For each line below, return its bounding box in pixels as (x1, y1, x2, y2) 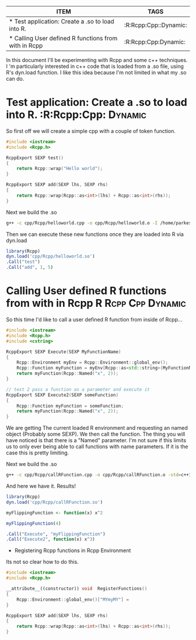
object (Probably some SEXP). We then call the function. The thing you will (6, 430, 185, 438)
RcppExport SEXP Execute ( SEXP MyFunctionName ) (6, 348, 121, 355)
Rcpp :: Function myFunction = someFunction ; (16, 403, 124, 409)
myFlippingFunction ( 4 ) (6, 521, 61, 526)
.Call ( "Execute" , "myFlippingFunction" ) (6, 531, 106, 537)
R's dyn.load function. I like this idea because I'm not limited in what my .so (6, 69, 187, 76)
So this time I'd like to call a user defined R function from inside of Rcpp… (6, 316, 183, 323)
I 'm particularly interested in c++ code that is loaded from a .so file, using (6, 63, 184, 70)
